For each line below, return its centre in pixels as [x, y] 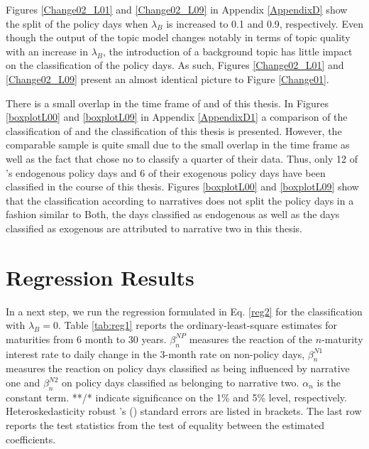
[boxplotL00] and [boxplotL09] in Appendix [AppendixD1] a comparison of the [177, 117]
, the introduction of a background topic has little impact [228, 51]
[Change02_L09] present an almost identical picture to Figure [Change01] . [167, 79]
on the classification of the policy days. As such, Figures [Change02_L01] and [175, 65]
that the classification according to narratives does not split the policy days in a [180, 200]
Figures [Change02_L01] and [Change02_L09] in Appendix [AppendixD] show [177, 9]
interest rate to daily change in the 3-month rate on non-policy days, [155, 353]
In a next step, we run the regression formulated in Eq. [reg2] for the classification [184, 311]
